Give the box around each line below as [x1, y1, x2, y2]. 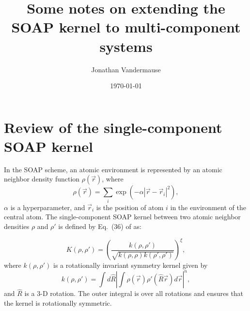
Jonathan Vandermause [91, 64, 161, 74]
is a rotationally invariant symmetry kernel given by [53, 260, 208, 270]
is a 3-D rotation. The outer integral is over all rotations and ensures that [24, 288, 244, 298]
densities [4, 221, 30, 231]
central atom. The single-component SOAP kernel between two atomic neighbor [4, 212, 241, 222]
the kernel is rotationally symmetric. [4, 297, 112, 308]
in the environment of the [170, 202, 246, 212]
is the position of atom [96, 202, 164, 212]
